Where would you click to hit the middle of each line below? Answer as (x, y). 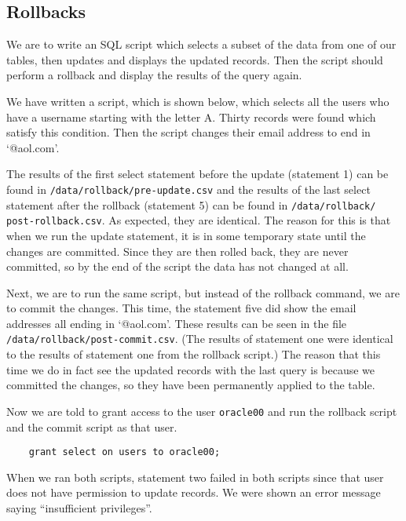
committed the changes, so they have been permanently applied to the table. (191, 385)
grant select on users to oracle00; (124, 452)
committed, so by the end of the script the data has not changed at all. (177, 266)
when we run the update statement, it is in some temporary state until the (186, 235)
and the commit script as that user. (92, 426)
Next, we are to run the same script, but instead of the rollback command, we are (203, 292)
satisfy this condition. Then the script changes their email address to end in (188, 132)
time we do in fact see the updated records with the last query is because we (191, 369)
